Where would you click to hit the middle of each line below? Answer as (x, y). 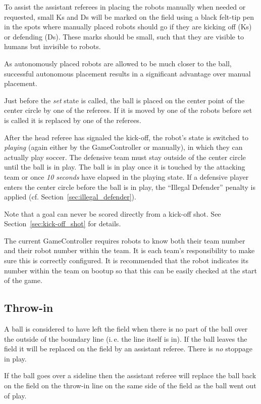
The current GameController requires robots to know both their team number (125, 240)
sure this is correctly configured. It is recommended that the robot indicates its (126, 260)
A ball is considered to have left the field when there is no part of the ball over (126, 329)
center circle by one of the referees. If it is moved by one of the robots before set (128, 110)
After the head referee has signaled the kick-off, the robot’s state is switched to (126, 137)
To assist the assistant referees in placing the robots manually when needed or (125, 7)
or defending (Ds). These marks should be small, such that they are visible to (124, 36)
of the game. (23, 280)
